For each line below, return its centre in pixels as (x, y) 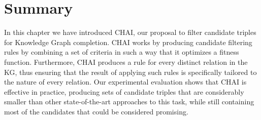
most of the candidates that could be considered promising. (96, 111)
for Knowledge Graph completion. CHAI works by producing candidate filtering (128, 42)
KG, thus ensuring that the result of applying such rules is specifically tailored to (130, 72)
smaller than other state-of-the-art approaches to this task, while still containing (129, 102)
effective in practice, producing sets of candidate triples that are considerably (124, 91)
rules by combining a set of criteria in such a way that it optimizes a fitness (122, 52)
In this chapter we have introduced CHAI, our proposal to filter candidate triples (130, 32)
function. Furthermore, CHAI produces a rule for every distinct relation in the (126, 62)
